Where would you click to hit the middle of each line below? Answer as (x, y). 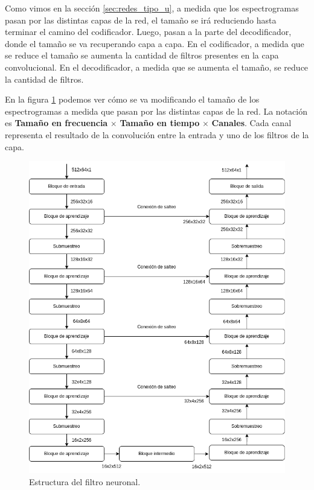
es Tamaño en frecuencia (56, 123)
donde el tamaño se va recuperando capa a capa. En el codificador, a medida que (155, 43)
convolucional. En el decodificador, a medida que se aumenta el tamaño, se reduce (157, 67)
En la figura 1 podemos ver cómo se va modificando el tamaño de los (132, 99)
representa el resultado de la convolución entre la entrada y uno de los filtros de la (157, 134)
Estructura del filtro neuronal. (85, 481)
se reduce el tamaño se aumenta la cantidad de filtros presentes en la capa (142, 55)
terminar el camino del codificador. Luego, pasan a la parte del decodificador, (148, 32)
